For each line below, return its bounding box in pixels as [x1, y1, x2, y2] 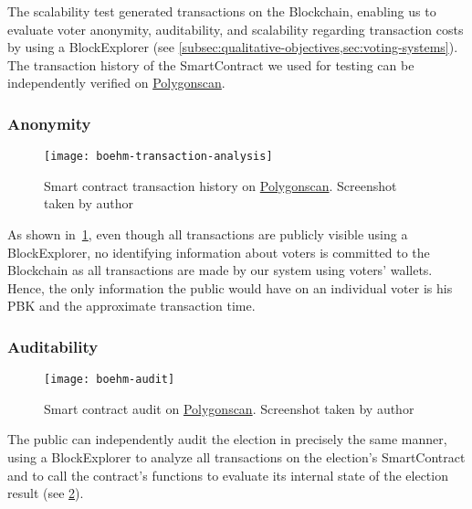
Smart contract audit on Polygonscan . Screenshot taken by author [44, 398, 414, 418]
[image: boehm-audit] [44, 373, 175, 387]
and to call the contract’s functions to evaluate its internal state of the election [7, 465, 448, 484]
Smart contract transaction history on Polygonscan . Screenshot [44, 175, 397, 195]
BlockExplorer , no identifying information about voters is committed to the [7, 242, 430, 261]
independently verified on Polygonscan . [7, 73, 226, 92]
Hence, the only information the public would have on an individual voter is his [7, 278, 453, 297]
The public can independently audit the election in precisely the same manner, [7, 429, 447, 449]
